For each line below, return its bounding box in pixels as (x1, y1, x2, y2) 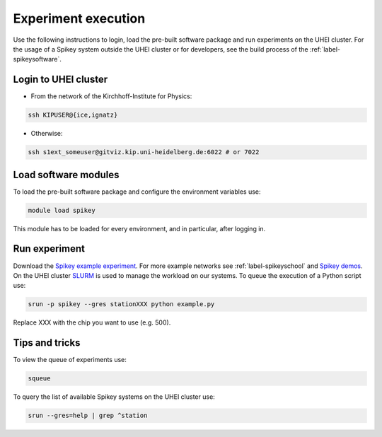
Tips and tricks (13, 337, 81, 349)
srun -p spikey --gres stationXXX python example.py (28, 301, 215, 308)
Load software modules (13, 168, 120, 180)
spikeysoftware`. (13, 55, 62, 64)
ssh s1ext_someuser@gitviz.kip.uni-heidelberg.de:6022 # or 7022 (28, 148, 260, 156)
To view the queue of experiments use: (13, 356, 127, 364)
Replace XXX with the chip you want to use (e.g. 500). (13, 318, 171, 327)
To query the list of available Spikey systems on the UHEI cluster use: (13, 392, 215, 401)
